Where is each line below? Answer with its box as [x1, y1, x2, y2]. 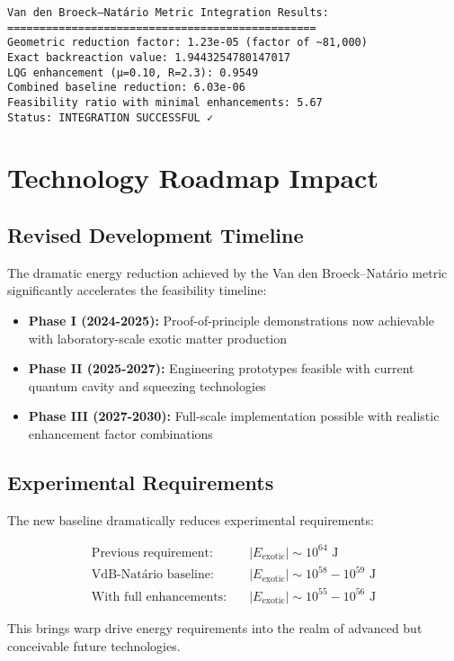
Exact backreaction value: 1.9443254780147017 [7, 50, 290, 64]
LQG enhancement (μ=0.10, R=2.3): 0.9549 [7, 66, 259, 79]
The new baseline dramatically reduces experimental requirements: [7, 510, 374, 529]
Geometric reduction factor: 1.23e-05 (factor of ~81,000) [7, 36, 368, 49]
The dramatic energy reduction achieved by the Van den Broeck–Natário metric [7, 263, 448, 281]
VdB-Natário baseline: [91, 568, 214, 582]
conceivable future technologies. [7, 636, 181, 655]
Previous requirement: [91, 546, 213, 559]
